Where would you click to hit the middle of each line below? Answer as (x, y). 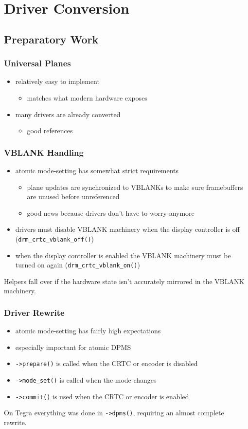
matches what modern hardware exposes (87, 97)
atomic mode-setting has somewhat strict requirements (97, 170)
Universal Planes (37, 63)
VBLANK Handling (44, 152)
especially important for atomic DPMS (73, 347)
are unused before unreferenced (73, 196)
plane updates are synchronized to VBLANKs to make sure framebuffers (135, 187)
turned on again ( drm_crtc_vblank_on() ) (78, 265)
